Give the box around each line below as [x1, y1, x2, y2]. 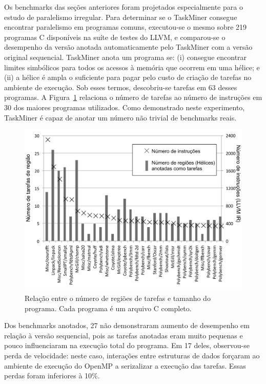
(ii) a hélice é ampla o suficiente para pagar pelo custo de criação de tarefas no [4, 72, 252, 83]
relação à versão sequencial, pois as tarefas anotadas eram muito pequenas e [4, 330, 243, 340]
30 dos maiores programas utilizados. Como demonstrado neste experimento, [4, 102, 245, 112]
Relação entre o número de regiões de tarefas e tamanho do [25, 292, 211, 303]
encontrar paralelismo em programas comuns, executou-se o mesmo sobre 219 [4, 22, 247, 32]
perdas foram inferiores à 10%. [4, 370, 100, 381]
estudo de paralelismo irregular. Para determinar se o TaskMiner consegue [4, 11, 237, 22]
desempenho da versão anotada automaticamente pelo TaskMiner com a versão [4, 42, 253, 52]
